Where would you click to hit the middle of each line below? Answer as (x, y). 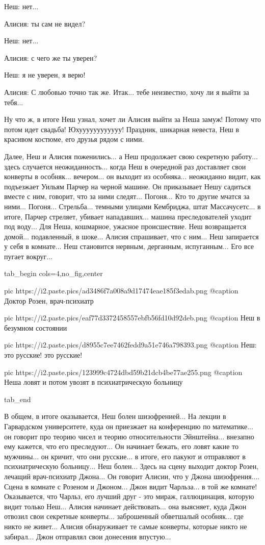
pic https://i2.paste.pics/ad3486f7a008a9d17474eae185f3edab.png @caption (121, 291)
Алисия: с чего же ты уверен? (51, 57)
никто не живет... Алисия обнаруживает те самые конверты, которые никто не (126, 526)
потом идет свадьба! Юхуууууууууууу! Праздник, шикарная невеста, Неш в (122, 129)
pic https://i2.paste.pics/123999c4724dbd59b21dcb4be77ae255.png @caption (123, 372)
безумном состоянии (36, 327)
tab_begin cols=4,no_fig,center (54, 273)
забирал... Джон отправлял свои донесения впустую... (88, 536)
